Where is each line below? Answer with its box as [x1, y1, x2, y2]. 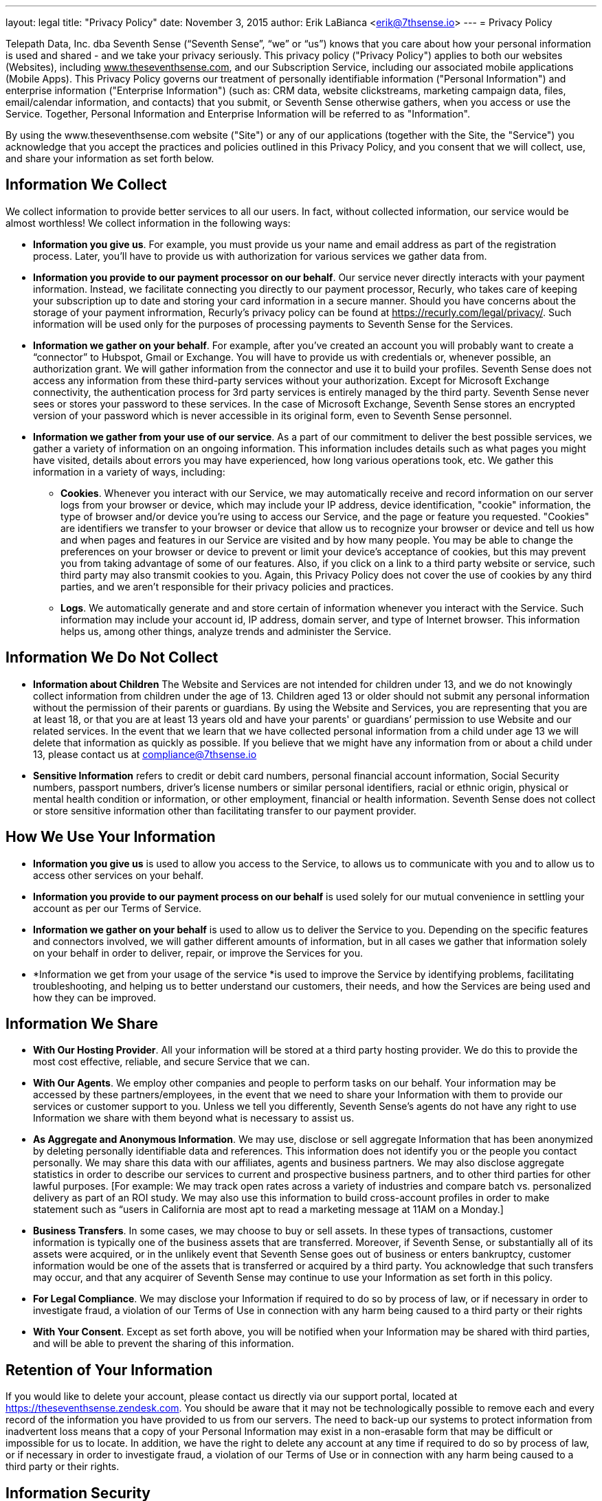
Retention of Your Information [5, 1361, 213, 1379]
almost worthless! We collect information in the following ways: [5, 216, 291, 229]
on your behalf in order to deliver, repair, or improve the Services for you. [33, 946, 364, 959]
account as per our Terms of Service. [33, 902, 202, 914]
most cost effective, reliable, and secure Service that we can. [33, 1056, 310, 1068]
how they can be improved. [33, 991, 156, 1003]
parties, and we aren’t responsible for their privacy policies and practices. [60, 580, 394, 592]
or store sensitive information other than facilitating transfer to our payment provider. [33, 804, 416, 816]
